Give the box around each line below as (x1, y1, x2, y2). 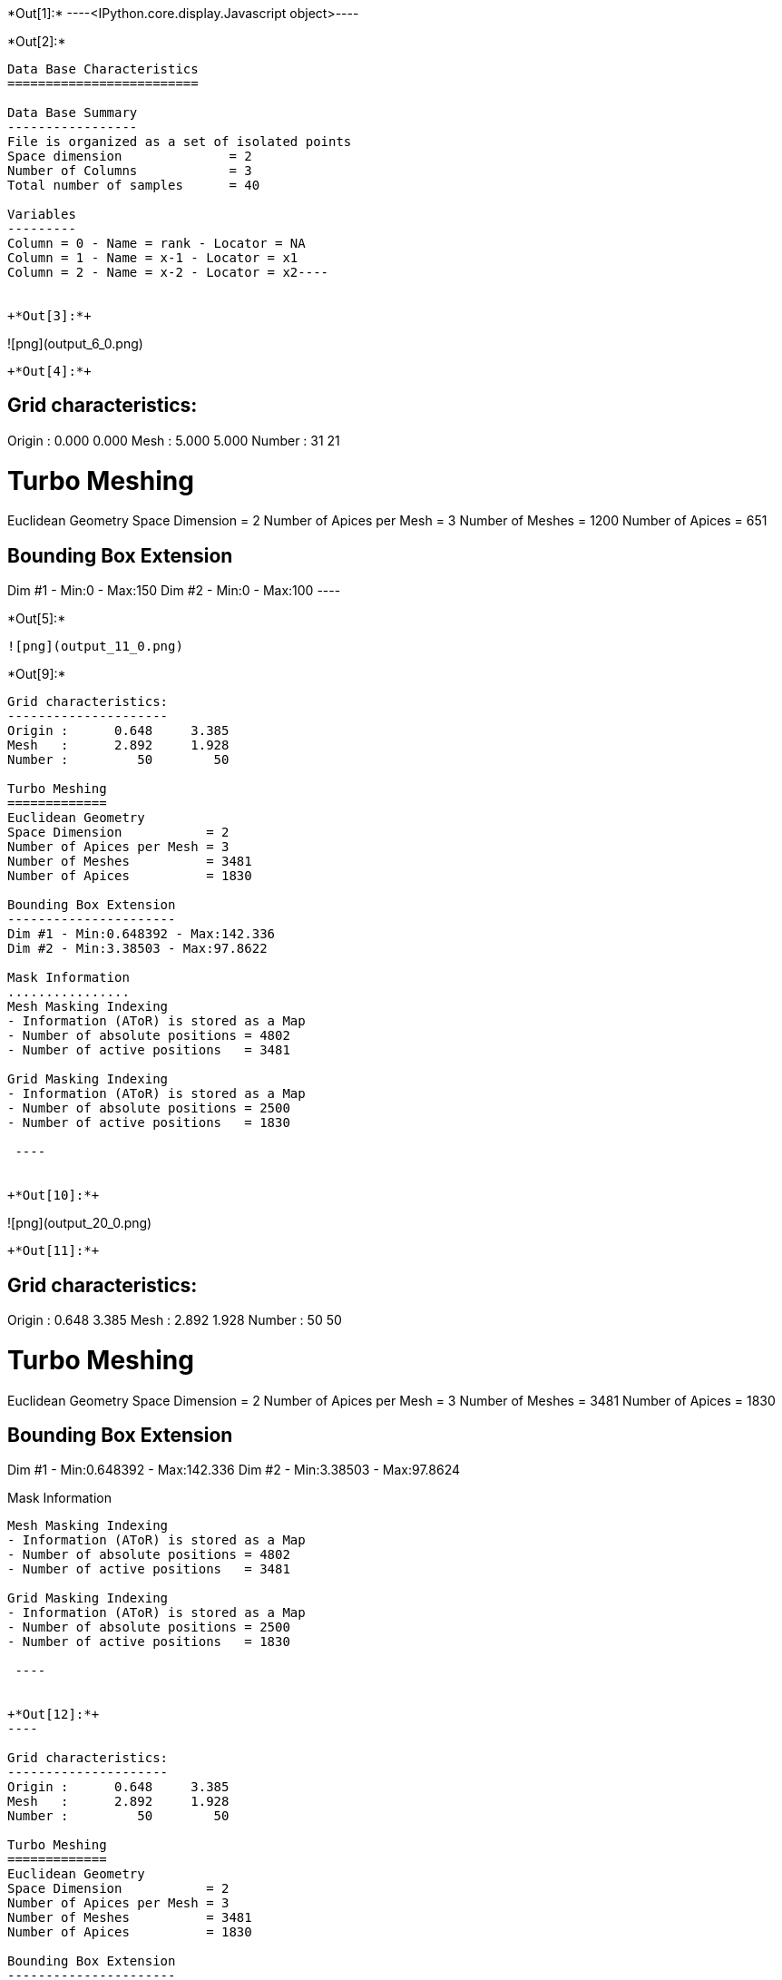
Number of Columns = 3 (7, 163, 252, 178)
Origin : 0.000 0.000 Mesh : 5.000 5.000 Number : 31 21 (7, 432, 340, 448)
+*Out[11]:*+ (7, 1243, 100, 1259)
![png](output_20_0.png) (7, 1215, 152, 1231)
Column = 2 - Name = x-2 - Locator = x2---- (7, 265, 329, 279)
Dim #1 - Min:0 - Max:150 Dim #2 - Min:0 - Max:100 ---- (7, 583, 341, 599)
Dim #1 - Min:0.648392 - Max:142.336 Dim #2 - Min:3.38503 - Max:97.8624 (7, 1462, 461, 1478)
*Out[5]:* (7, 611, 66, 627)
